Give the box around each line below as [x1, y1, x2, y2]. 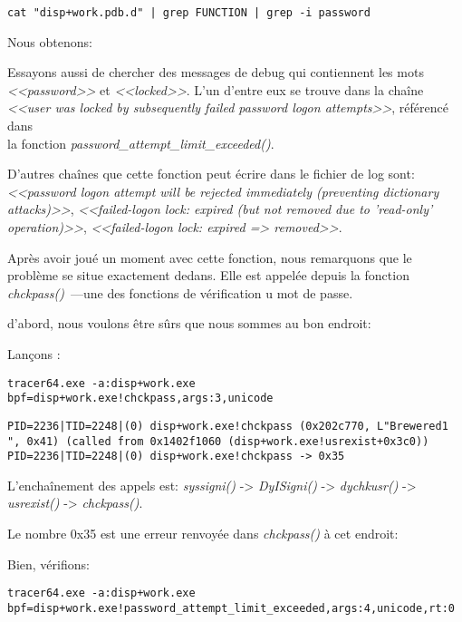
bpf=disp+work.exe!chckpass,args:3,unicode [7, 392, 274, 405]
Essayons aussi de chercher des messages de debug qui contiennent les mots [7, 63, 424, 82]
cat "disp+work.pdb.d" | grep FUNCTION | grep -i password [7, 6, 371, 19]
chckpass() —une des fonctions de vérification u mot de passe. [7, 283, 353, 302]
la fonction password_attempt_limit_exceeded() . [7, 133, 274, 152]
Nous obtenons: [7, 32, 92, 51]
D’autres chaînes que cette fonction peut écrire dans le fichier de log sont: [7, 164, 415, 183]
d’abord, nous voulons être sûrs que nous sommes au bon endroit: [7, 314, 371, 333]
